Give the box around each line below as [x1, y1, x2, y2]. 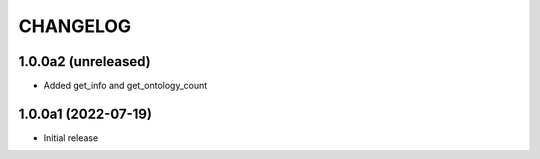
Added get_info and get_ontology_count [43, 80, 208, 92]
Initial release [43, 131, 99, 144]
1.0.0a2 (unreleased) [18, 53, 151, 70]
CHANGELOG [18, 15, 132, 37]
